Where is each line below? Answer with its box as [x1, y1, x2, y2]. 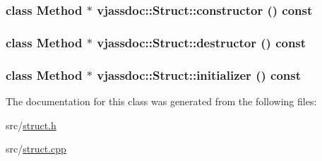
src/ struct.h [6, 117, 56, 132]
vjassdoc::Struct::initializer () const [97, 66, 301, 83]
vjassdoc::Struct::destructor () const [97, 33, 306, 51]
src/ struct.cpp [6, 141, 66, 156]
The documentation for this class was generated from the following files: [6, 93, 317, 108]
